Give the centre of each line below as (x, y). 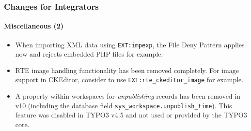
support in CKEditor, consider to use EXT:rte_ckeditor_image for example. (129, 80)
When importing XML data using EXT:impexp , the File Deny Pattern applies (130, 44)
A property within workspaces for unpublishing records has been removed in (128, 96)
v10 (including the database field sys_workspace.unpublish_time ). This (124, 105)
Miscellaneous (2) (34, 26)
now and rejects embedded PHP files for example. (89, 54)
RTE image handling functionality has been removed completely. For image (127, 70)
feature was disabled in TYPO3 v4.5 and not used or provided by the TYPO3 (131, 115)
